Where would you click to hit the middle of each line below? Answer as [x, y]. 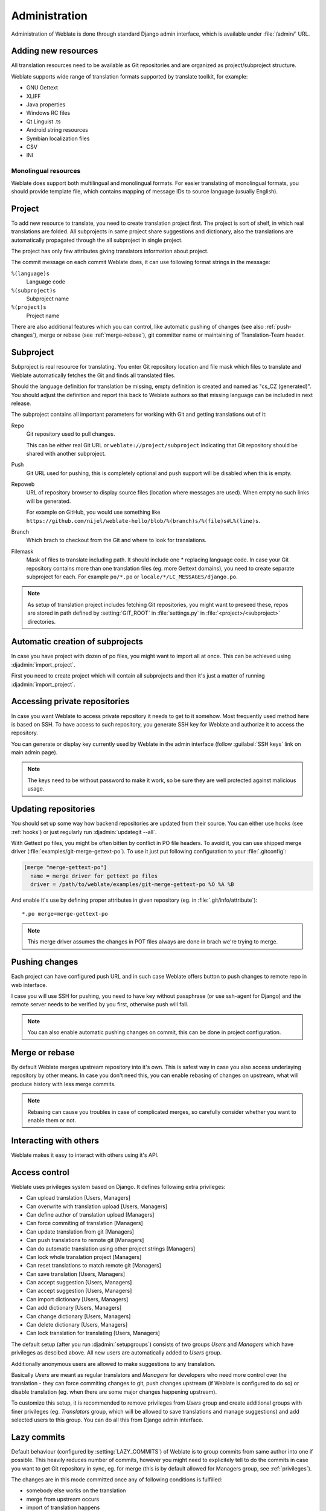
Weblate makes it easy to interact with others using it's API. [85, 1155]
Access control [40, 1172]
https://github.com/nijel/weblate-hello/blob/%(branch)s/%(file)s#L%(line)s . [143, 520]
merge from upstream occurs [63, 1499]
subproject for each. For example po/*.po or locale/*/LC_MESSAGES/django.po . [132, 577]
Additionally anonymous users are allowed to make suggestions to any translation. [113, 1364]
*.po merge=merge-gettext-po [65, 914]
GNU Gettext [42, 88]
